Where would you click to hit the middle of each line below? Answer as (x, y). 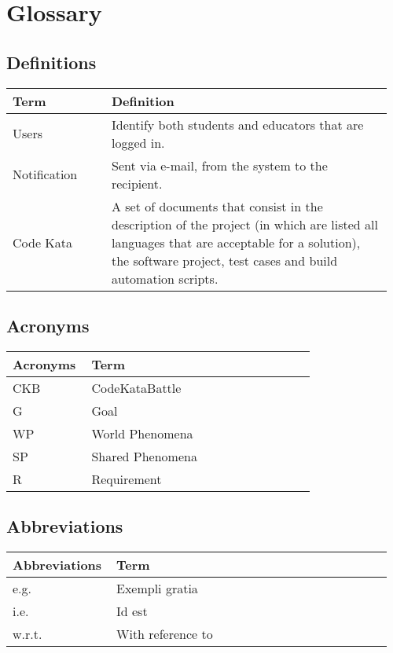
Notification (45, 174)
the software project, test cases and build (224, 260)
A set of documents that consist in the (217, 206)
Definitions (51, 62)
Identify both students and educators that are (237, 124)
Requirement (127, 479)
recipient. (137, 183)
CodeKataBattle (136, 387)
